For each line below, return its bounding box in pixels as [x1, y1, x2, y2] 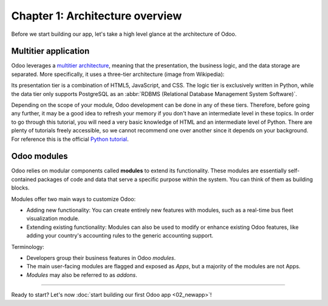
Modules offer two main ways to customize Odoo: [11, 195, 136, 203]
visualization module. [26, 215, 80, 222]
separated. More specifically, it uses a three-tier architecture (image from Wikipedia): [11, 70, 225, 78]
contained [11, 175, 36, 183]
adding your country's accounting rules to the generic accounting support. [26, 232, 214, 239]
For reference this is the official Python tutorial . [11, 135, 129, 143]
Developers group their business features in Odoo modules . [26, 254, 176, 261]
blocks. [11, 184, 30, 191]
